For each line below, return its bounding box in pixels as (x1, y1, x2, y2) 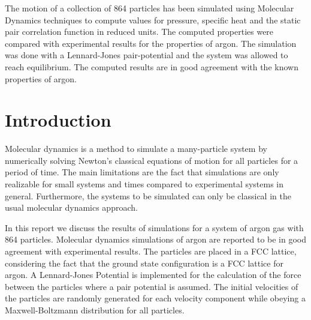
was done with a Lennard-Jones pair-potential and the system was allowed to (5, 49, 288, 61)
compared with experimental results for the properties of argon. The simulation (5, 37, 297, 49)
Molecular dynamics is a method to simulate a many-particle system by (5, 142, 267, 155)
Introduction (5, 107, 111, 132)
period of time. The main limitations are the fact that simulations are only (5, 166, 279, 178)
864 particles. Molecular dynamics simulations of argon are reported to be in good (5, 233, 307, 246)
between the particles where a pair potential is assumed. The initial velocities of (5, 280, 298, 292)
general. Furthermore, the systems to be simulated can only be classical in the (5, 189, 291, 202)
